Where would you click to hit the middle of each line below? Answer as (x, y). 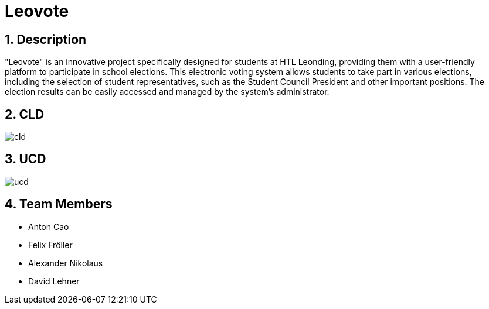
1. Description (46, 39)
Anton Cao (49, 226)
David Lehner (54, 281)
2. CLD (25, 114)
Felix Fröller (50, 245)
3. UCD (26, 159)
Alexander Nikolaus (66, 263)
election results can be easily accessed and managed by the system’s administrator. (167, 92)
